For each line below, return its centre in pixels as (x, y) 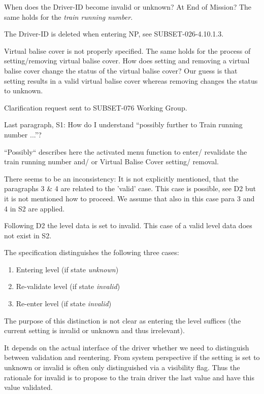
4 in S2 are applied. (35, 208)
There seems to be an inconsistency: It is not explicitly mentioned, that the (121, 178)
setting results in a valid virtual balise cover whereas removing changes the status (131, 80)
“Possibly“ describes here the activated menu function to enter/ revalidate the (126, 151)
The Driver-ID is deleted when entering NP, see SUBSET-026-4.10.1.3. (114, 34)
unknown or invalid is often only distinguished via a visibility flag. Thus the (122, 367)
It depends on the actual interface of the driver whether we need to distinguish (127, 347)
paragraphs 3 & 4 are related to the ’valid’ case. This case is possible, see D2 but (130, 188)
